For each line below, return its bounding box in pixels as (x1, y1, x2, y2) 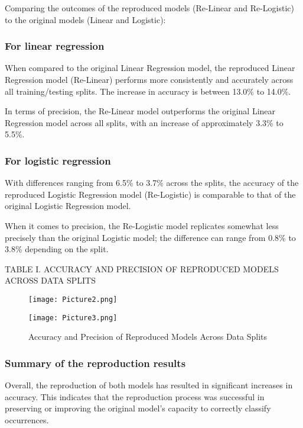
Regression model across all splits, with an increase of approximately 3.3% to (5, 116, 284, 128)
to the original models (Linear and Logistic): (5, 13, 166, 25)
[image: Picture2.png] (28, 295, 118, 304)
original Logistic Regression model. (5, 199, 131, 212)
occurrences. (5, 413, 49, 426)
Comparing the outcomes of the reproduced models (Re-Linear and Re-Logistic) (5, 2, 294, 14)
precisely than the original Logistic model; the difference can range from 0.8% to (5, 231, 296, 243)
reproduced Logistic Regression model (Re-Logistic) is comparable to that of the (5, 188, 296, 200)
